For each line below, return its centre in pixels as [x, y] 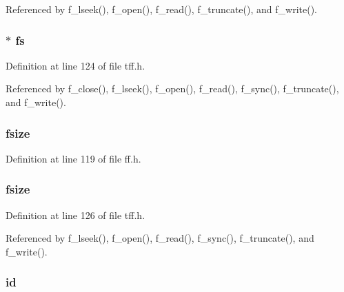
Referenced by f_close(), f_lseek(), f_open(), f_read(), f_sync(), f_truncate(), [172, 88]
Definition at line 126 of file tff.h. [75, 215]
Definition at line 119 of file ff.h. [73, 158]
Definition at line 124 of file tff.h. [75, 65]
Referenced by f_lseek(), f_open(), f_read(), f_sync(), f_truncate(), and [160, 238]
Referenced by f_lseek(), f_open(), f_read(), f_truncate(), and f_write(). [161, 9]
